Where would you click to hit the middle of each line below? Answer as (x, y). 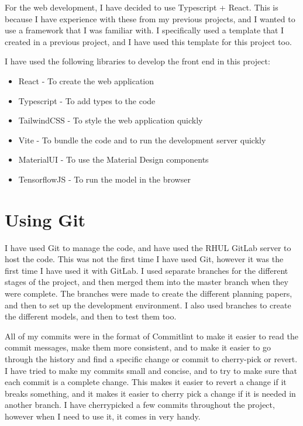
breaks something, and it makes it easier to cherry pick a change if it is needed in (150, 393)
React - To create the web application (86, 80)
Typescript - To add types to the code (87, 100)
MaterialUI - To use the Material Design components (113, 159)
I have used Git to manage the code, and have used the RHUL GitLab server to (148, 247)
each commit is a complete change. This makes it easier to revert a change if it (146, 382)
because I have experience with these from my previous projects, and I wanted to (150, 18)
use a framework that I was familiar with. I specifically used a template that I (144, 30)
